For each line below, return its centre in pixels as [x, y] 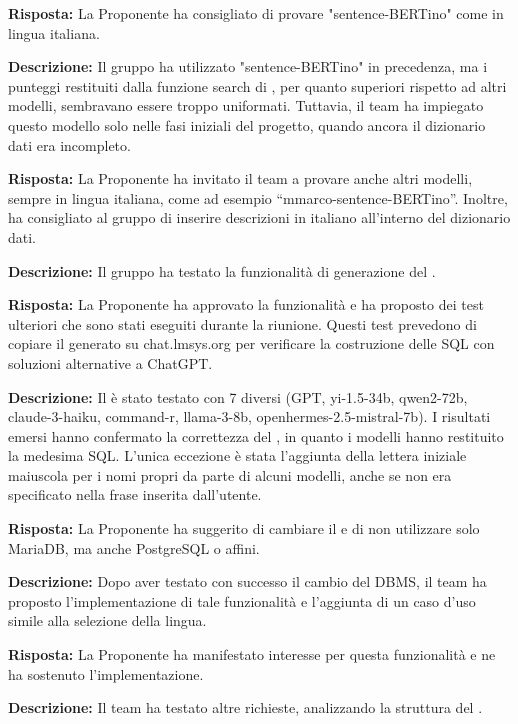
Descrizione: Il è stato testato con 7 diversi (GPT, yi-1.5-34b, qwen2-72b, [238, 396]
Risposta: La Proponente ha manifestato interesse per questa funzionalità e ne [252, 654]
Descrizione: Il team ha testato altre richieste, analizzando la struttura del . [245, 707]
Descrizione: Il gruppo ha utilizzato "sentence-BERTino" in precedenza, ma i [248, 66]
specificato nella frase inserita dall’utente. [135, 494]
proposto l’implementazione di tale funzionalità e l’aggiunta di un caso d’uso [242, 600]
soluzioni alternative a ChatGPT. [110, 362]
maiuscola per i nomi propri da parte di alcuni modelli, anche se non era [230, 474]
